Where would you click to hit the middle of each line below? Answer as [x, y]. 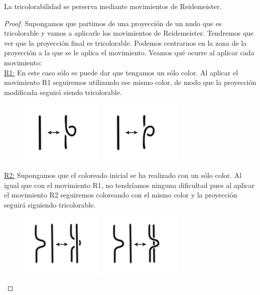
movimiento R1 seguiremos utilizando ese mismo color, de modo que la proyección [130, 82]
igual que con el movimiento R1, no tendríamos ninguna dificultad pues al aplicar [129, 185]
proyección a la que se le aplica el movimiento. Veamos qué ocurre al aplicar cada [129, 53]
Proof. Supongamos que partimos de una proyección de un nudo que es [113, 23]
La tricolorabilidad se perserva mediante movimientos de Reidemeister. [113, 6]
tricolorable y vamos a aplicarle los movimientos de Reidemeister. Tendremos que [129, 33]
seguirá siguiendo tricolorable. [50, 204]
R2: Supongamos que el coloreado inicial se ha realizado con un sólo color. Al [123, 175]
